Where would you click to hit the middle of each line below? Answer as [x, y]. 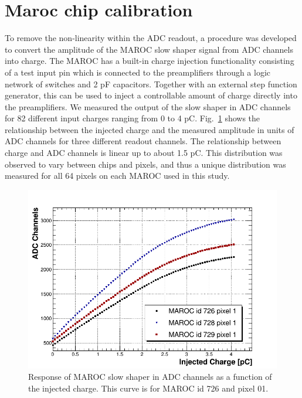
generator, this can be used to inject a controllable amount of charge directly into [151, 95]
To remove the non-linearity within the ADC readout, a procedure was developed [151, 38]
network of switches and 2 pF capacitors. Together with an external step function [151, 84]
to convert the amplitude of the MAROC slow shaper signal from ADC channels [149, 49]
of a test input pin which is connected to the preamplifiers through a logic [138, 72]
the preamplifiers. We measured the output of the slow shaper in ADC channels [148, 106]
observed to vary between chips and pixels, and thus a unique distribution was [145, 164]
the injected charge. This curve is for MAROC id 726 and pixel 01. [148, 388]
